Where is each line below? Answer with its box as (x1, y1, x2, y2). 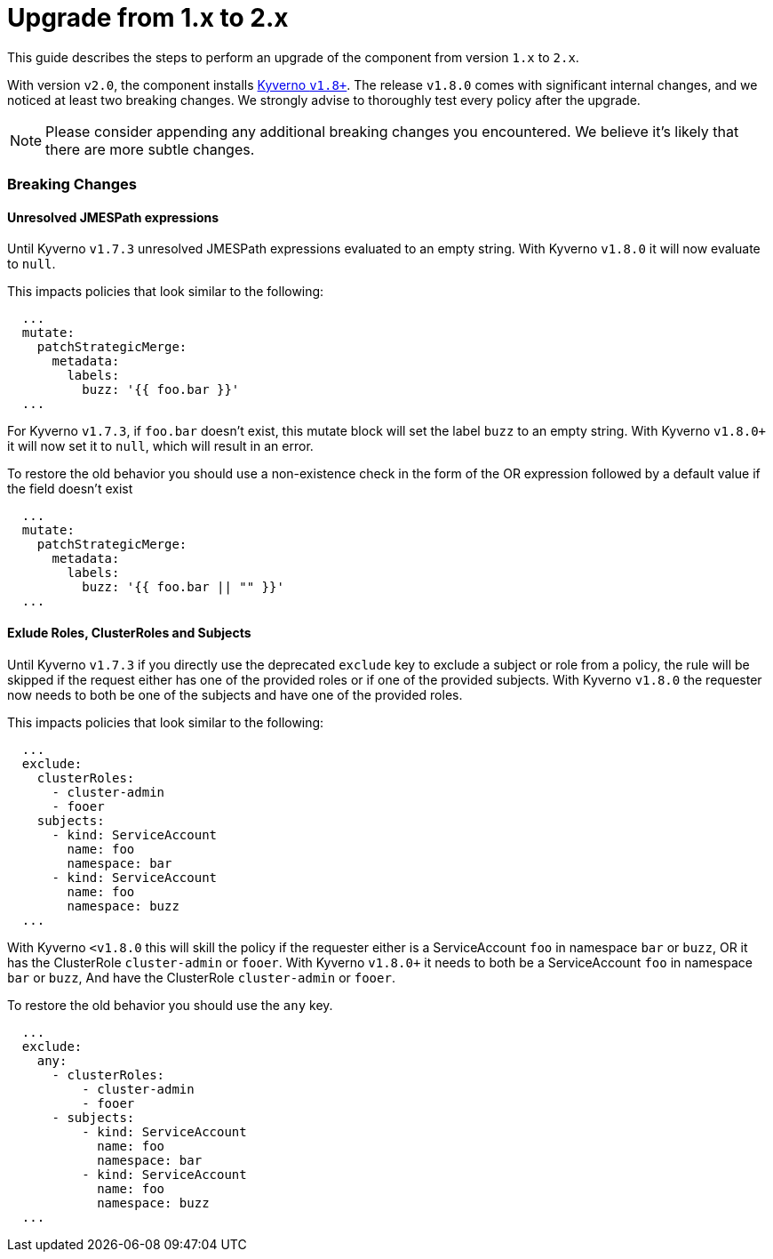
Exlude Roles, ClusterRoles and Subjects (7, 624, 251, 640)
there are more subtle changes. (45, 140, 255, 158)
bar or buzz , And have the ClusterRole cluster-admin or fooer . (7, 969, 395, 985)
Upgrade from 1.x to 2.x (7, 3, 289, 33)
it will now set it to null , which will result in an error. (7, 438, 314, 454)
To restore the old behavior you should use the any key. (7, 997, 333, 1013)
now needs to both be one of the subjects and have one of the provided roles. (7, 686, 463, 702)
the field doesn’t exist (7, 481, 133, 497)
